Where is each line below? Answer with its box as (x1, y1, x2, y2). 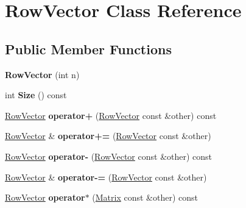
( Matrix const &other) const (92, 191, 198, 204)
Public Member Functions (5, 39, 172, 58)
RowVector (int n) (5, 68, 80, 81)
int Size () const (5, 88, 67, 101)
